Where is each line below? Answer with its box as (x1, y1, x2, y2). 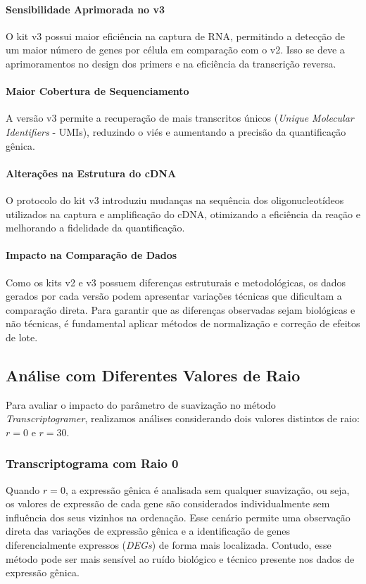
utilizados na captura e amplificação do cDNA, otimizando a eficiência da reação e (6, 206, 360, 221)
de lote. (6, 329, 38, 344)
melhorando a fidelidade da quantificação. (6, 220, 185, 235)
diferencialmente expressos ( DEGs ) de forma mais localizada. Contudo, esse (6, 538, 332, 552)
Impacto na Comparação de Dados (6, 248, 177, 262)
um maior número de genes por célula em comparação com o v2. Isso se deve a (6, 42, 345, 57)
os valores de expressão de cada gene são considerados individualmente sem (6, 496, 330, 511)
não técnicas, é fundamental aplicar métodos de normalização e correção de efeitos (6, 316, 360, 331)
